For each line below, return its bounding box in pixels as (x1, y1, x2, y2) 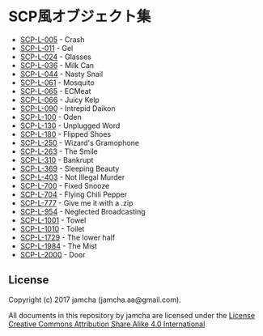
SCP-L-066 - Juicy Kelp (19, 95, 100, 104)
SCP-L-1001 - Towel (19, 215, 87, 225)
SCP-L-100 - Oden (19, 112, 83, 121)
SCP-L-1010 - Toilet (19, 223, 85, 233)
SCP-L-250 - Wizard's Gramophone (19, 138, 140, 147)
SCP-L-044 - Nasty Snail (19, 69, 104, 79)
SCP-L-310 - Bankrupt (19, 155, 94, 164)
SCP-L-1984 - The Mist (19, 240, 97, 251)
